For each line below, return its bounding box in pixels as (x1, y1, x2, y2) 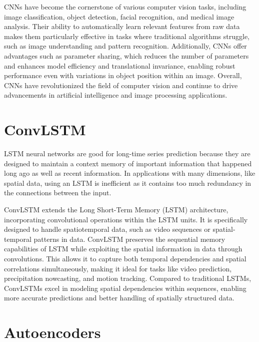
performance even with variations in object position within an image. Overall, (4, 70, 242, 81)
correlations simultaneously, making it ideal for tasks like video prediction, (4, 263, 232, 273)
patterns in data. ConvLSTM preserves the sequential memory (33, 233, 225, 244)
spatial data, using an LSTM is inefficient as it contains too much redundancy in (4, 177, 251, 188)
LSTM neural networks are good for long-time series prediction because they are (4, 148, 250, 159)
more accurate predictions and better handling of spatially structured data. (4, 292, 234, 303)
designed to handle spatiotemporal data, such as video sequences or (4, 224, 210, 234)
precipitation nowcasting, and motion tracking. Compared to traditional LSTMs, (4, 273, 251, 283)
